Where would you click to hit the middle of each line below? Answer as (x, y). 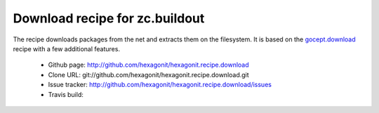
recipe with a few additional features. (67, 48)
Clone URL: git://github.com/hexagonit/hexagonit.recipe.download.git (148, 74)
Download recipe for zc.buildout (109, 18)
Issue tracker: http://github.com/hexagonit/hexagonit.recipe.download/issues (160, 85)
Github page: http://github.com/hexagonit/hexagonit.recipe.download (148, 65)
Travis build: (66, 94)
